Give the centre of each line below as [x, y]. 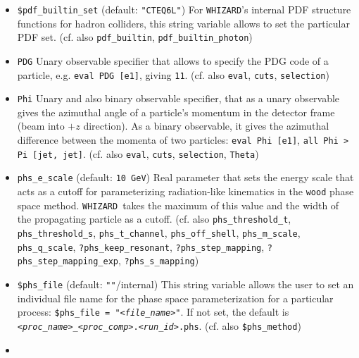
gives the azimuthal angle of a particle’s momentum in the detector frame [176, 112]
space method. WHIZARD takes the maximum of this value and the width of [178, 205]
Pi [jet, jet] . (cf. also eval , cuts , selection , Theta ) [138, 153]
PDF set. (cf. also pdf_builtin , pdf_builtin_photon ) [135, 37]
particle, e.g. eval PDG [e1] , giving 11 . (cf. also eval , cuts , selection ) [173, 74]
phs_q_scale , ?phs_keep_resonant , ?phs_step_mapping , [141, 246]
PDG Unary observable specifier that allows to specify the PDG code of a [173, 60]
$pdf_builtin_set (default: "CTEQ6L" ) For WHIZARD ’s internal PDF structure [184, 9]
